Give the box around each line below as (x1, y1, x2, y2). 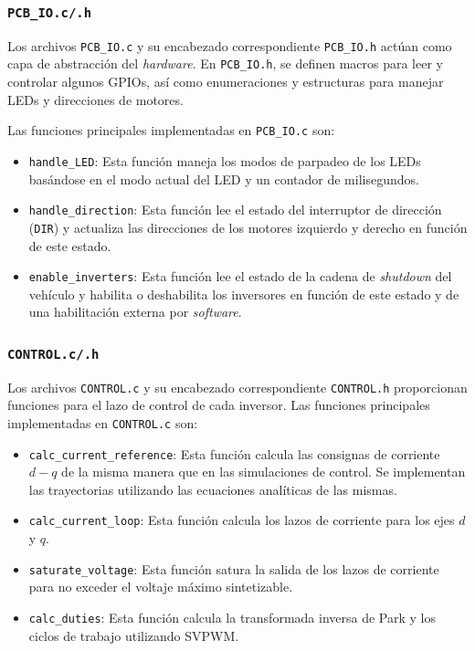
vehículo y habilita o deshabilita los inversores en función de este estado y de (28, 284, 459, 303)
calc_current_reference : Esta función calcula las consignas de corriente (28, 444, 440, 463)
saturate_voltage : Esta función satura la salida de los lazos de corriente (28, 559, 439, 578)
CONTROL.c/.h (7, 346, 100, 362)
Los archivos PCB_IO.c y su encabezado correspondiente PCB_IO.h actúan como (7, 36, 452, 55)
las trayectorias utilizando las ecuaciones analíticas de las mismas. (28, 479, 397, 499)
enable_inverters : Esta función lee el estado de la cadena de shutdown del (28, 267, 452, 286)
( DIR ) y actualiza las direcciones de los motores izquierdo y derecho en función (28, 217, 468, 236)
